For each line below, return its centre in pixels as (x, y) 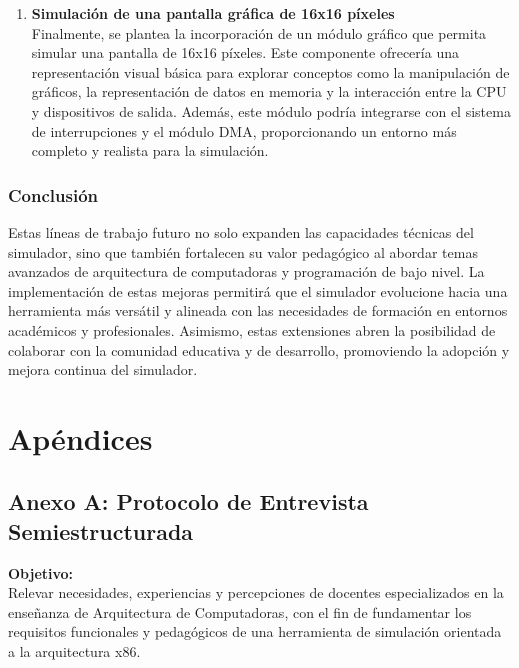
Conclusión (53, 194)
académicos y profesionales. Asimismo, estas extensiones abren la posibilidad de (252, 329)
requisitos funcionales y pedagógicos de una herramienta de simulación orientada (255, 631)
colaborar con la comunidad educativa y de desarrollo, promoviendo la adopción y (259, 349)
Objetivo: (41, 572)
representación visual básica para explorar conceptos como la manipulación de (270, 71)
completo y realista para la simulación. (150, 150)
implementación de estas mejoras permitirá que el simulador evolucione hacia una (258, 290)
